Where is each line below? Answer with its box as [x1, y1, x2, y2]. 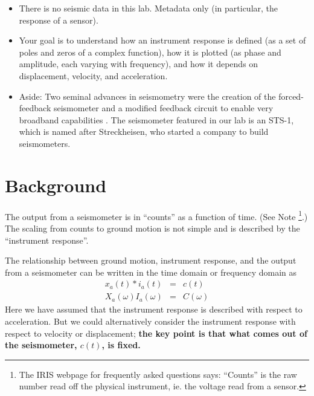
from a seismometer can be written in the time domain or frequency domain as [5, 265, 296, 278]
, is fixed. [101, 339, 141, 351]
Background [5, 172, 107, 197]
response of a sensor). [19, 13, 98, 26]
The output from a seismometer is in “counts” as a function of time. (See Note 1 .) [5, 208, 308, 222]
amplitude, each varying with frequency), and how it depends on [19, 57, 258, 70]
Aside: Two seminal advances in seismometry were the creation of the [19, 89, 276, 102]
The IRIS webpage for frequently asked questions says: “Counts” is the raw [19, 368, 297, 380]
